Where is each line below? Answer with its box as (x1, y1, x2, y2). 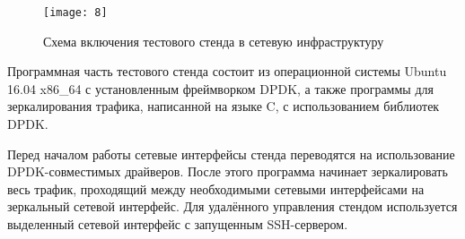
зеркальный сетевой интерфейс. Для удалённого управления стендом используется (7, 197, 458, 216)
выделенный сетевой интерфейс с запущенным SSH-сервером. (7, 215, 348, 233)
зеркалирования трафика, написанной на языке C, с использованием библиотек (7, 97, 440, 115)
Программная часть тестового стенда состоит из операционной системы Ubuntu (7, 62, 447, 81)
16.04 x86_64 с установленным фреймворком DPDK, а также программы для (7, 79, 434, 98)
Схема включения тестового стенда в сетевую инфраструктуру (43, 31, 384, 50)
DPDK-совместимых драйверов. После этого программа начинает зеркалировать (7, 162, 448, 181)
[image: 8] (43, 6, 108, 19)
